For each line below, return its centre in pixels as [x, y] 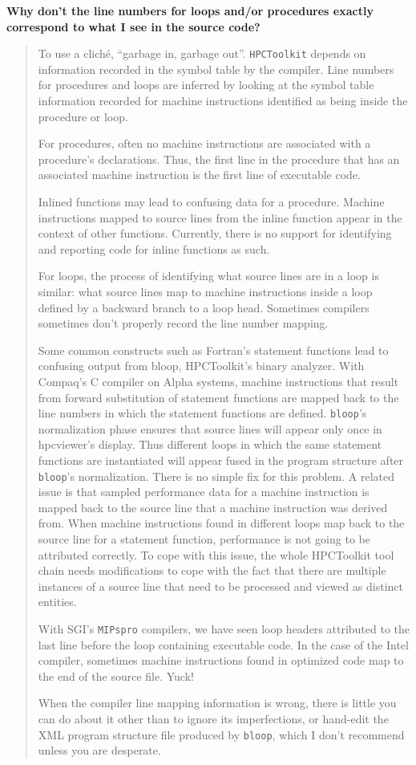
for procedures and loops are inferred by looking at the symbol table [206, 85]
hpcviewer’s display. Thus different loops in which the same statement [210, 444]
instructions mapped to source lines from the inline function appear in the [220, 217]
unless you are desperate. [99, 750]
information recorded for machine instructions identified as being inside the [223, 101]
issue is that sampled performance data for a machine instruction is [204, 492]
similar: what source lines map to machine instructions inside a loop [205, 291]
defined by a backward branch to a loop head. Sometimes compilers [204, 307]
